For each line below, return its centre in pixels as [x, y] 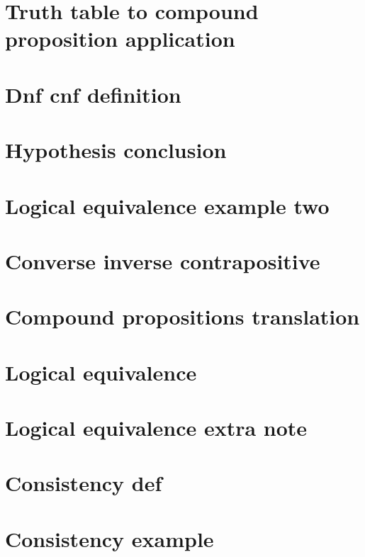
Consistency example [109, 538]
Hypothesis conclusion [116, 150]
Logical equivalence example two [167, 205]
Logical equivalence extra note [156, 427]
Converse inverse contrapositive [163, 260]
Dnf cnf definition [93, 94]
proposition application [120, 39]
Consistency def [84, 483]
